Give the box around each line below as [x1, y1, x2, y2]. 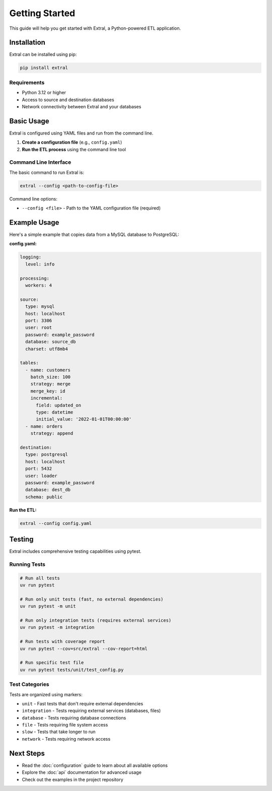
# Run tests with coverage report [20, 639, 105, 644]
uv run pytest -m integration [20, 625, 95, 630]
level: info [25, 261, 55, 267]
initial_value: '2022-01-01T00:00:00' [36, 416, 132, 422]
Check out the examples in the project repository [22, 776, 123, 782]
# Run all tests [20, 575, 60, 581]
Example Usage [9, 218, 59, 227]
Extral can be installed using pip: [9, 51, 77, 57]
